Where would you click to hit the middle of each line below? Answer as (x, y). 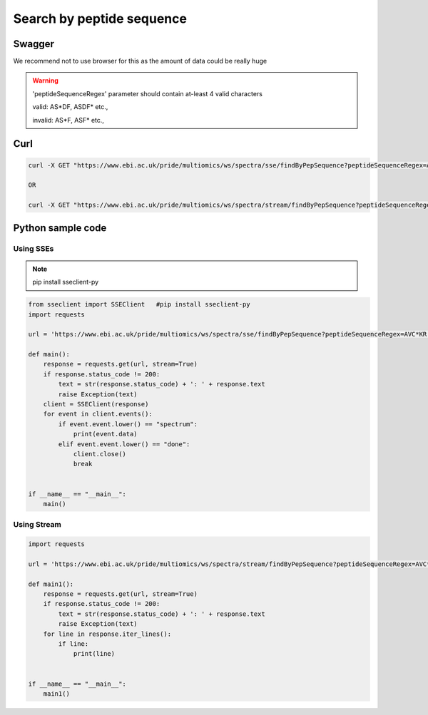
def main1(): (51, 584)
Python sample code (60, 228)
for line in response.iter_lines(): (107, 634)
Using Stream (37, 525)
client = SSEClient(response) (96, 404)
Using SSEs (34, 248)
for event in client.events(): (98, 414)
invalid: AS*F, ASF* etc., (68, 120)
